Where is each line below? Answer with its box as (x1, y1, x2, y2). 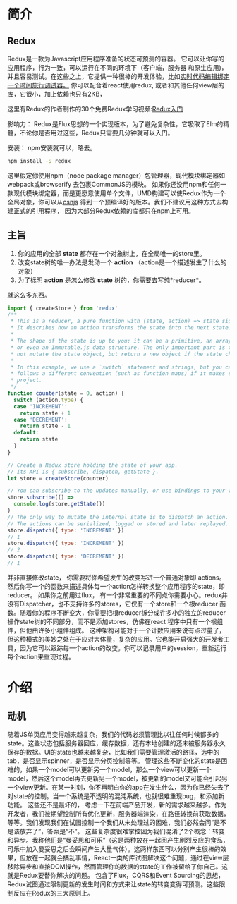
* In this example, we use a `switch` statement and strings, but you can (10, 364, 235, 371)
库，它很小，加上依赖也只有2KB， (7, 90, 107, 98)
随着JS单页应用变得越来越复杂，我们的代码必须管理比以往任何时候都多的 (7, 730, 219, 738)
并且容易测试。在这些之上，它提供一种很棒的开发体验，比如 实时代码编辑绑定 (7, 72, 230, 80)
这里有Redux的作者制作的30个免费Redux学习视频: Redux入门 (7, 105, 183, 113)
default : (13, 429, 39, 436)
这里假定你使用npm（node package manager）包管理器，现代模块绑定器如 (7, 171, 226, 180)
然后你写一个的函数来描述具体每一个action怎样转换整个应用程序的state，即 (7, 582, 225, 590)
